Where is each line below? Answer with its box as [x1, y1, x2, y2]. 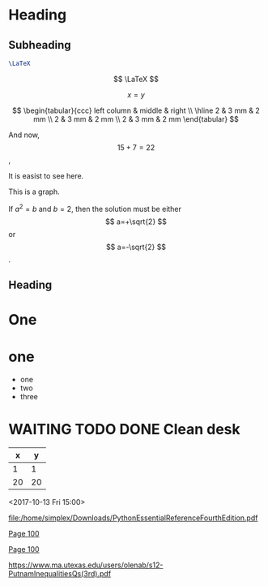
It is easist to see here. [8, 170, 84, 180]
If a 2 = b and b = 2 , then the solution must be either [8, 202, 182, 213]
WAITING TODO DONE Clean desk [8, 420, 240, 439]
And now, [8, 130, 40, 140]
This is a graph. [8, 187, 61, 196]
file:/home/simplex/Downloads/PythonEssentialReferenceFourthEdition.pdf [8, 513, 258, 523]
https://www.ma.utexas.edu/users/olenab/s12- [8, 560, 164, 570]
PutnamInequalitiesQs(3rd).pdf [8, 568, 112, 578]
